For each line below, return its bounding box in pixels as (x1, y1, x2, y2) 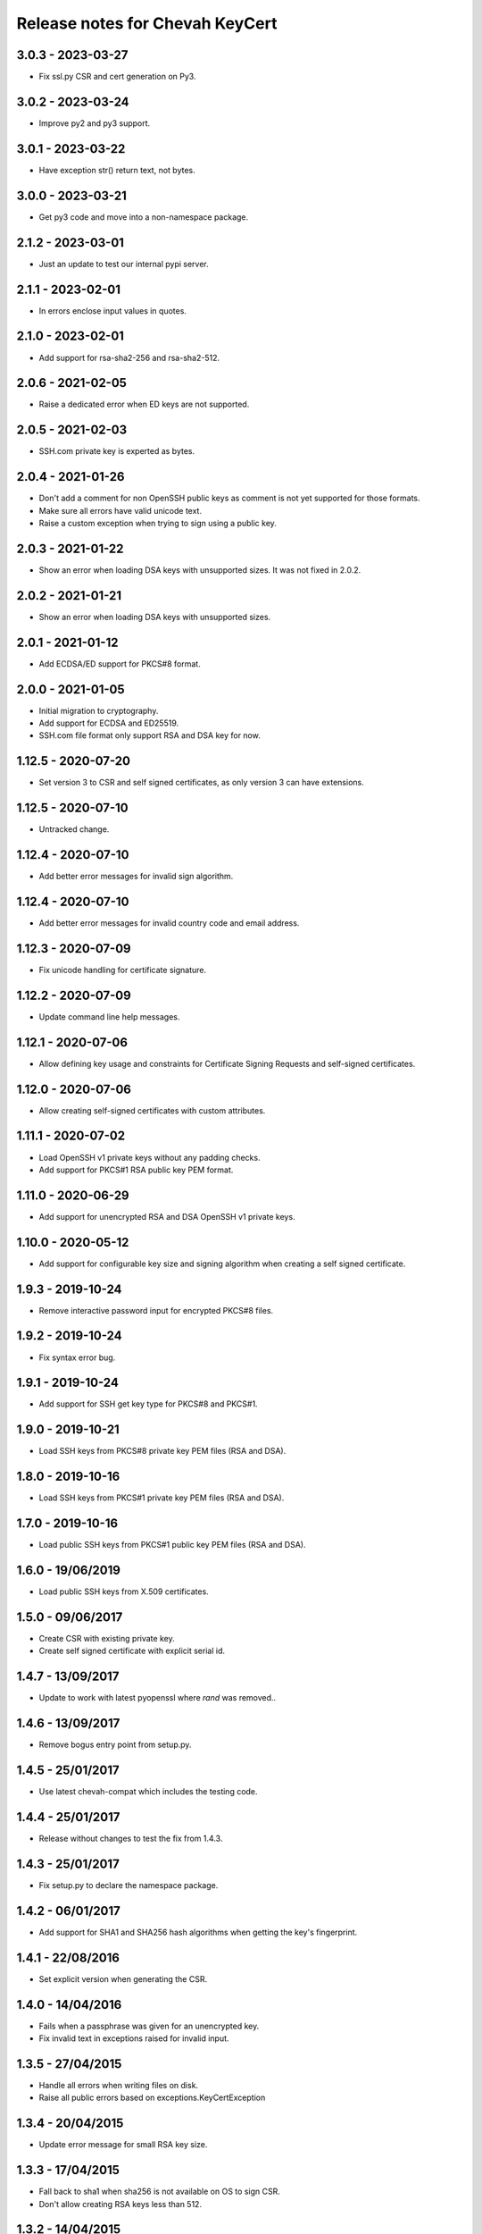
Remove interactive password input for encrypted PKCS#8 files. (38, 1305, 274, 1315)
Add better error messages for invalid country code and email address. (38, 918, 300, 928)
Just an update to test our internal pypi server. (38, 258, 209, 269)
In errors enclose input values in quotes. (38, 305, 187, 316)
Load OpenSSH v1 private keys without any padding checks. (38, 1152, 261, 1163)
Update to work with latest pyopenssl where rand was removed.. (38, 1692, 277, 1703)
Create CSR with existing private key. (38, 1634, 175, 1644)
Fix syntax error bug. (38, 1352, 116, 1363)
